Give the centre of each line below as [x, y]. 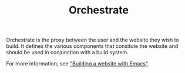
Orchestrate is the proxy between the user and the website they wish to [92, 40]
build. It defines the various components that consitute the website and [92, 46]
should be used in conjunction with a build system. [68, 53]
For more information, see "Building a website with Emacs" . [78, 64]
